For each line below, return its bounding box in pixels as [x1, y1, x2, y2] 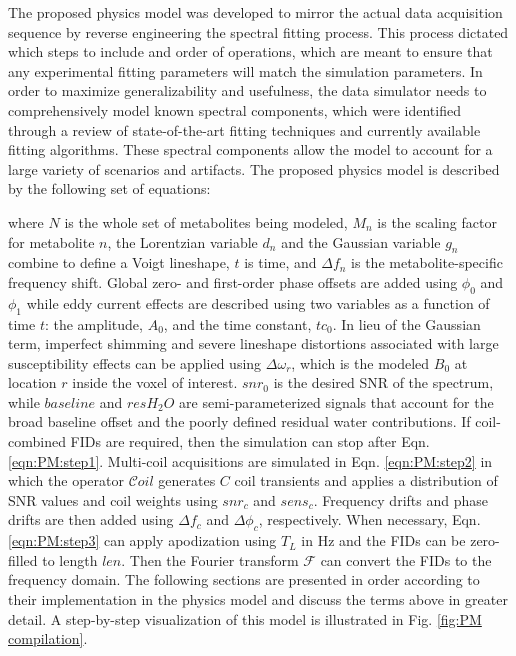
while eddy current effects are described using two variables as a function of [26, 292, 490, 313]
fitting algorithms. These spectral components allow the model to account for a [8, 139, 493, 160]
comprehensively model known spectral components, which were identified [8, 99, 461, 120]
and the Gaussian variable [281, 231, 441, 252]
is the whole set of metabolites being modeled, [64, 211, 348, 232]
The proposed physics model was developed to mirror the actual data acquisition [8, 2, 503, 22]
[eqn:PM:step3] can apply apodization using [8, 530, 277, 551]
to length [42, 549, 98, 570]
